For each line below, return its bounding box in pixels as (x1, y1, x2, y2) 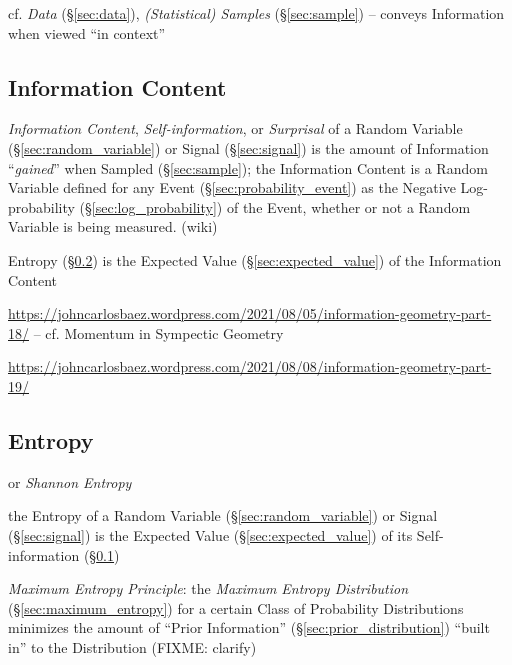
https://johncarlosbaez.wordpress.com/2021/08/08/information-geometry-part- (8, 356, 492, 377)
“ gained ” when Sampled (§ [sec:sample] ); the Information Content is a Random (8, 157, 488, 178)
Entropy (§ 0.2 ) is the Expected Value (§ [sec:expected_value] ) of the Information (8, 249, 502, 270)
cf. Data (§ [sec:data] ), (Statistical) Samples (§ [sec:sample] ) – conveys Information (8, 3, 505, 23)
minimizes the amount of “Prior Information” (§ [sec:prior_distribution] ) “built (8, 617, 490, 638)
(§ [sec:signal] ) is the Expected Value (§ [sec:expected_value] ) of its (8, 524, 413, 545)
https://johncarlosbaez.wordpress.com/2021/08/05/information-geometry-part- (8, 303, 492, 324)
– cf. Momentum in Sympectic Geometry (33, 322, 284, 343)
